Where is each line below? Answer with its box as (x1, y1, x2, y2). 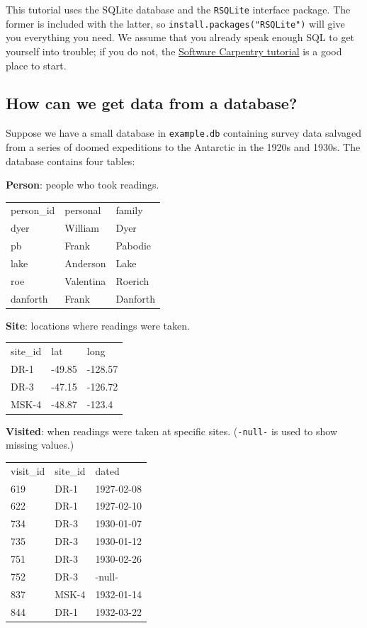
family (115, 203, 143, 218)
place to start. (6, 57, 67, 72)
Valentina (64, 273, 106, 288)
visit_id (11, 463, 45, 478)
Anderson (64, 256, 106, 271)
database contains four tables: (6, 153, 135, 168)
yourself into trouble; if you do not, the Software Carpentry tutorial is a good (6, 43, 342, 58)
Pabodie (115, 238, 152, 253)
